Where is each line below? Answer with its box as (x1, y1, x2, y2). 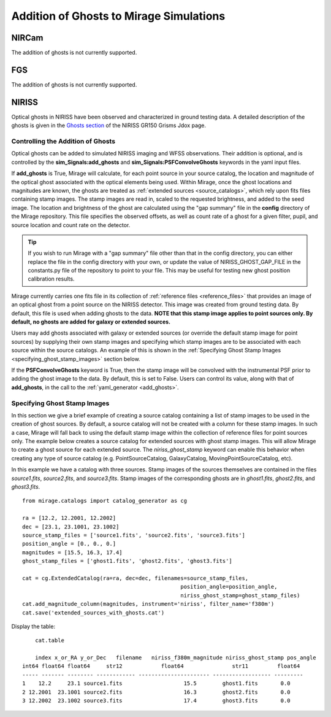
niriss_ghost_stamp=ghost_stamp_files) (180, 592, 300, 599)
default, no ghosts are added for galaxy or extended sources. (11, 318, 171, 325)
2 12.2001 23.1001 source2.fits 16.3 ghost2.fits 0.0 (22, 688, 291, 696)
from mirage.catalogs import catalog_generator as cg (22, 497, 187, 505)
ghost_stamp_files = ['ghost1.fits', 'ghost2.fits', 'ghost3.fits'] (22, 557, 232, 565)
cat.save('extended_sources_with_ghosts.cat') (22, 609, 165, 616)
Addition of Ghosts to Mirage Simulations (11, 9, 226, 23)
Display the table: (11, 622, 55, 630)
